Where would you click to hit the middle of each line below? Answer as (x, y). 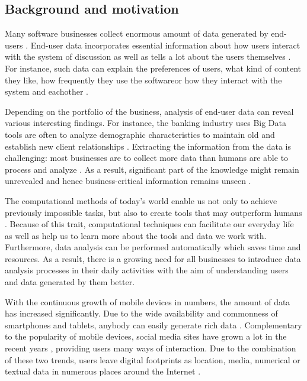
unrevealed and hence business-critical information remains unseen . (128, 181)
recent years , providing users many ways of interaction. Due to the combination (151, 348)
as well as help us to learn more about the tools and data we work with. (136, 235)
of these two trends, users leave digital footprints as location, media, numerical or (153, 359)
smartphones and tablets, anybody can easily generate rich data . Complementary (153, 325)
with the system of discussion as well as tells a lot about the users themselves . (148, 56)
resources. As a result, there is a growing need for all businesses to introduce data (153, 258)
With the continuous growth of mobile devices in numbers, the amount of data (148, 301)
